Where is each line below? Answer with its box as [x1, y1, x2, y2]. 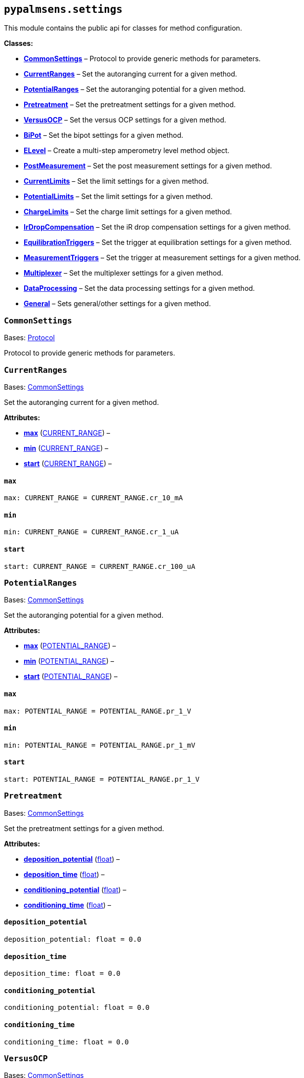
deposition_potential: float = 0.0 [4, 935, 142, 943]
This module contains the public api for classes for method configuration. [4, 24, 242, 33]
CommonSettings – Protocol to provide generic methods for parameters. [24, 54, 261, 63]
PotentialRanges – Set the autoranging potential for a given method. [24, 85, 246, 94]
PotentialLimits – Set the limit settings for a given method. [24, 192, 213, 201]
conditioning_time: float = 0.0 [4, 1038, 129, 1046]
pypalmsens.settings [4, 3, 123, 15]
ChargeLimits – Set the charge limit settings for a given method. [24, 207, 232, 216]
